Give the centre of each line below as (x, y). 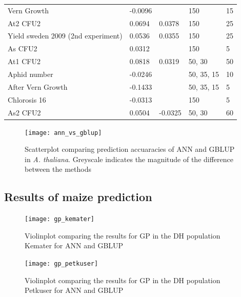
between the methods (58, 169)
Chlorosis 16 (27, 99)
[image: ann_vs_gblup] (63, 133)
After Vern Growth (38, 86)
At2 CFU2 (24, 23)
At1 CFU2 (24, 61)
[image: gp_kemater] (60, 219)
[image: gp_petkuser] (62, 264)
